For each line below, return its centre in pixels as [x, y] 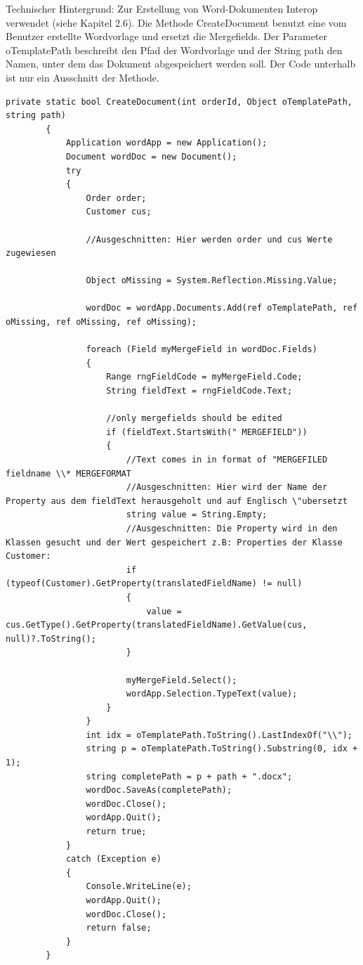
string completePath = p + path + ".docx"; [189, 776]
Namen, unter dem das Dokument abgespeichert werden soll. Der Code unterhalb [181, 64]
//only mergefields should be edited [194, 419]
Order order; [116, 198]
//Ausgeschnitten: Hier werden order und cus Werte [209, 239]
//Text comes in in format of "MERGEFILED [227, 460]
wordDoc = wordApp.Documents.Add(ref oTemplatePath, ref [222, 308]
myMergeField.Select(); [181, 680]
